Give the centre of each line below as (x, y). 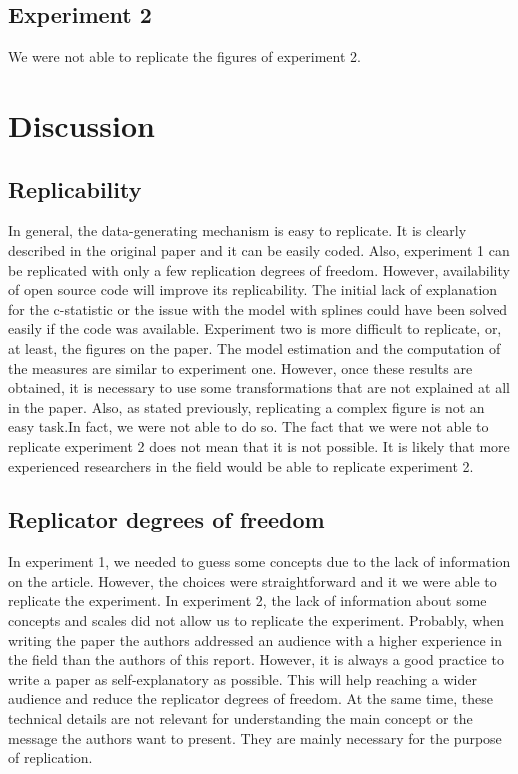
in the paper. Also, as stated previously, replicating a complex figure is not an (246, 406)
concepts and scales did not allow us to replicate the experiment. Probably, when (256, 620)
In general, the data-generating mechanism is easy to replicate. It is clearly (237, 230)
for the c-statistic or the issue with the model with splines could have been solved (258, 308)
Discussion (81, 124)
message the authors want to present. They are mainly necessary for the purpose (255, 737)
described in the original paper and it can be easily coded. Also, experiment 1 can (259, 249)
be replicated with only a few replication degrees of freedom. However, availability (259, 269)
